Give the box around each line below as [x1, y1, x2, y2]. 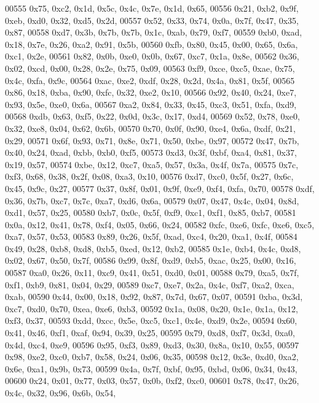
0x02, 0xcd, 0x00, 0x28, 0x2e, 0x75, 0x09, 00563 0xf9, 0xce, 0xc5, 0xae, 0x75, [5, 61, 295, 74]
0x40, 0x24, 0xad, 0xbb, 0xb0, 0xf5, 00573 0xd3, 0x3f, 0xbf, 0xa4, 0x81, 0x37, [5, 146, 297, 159]
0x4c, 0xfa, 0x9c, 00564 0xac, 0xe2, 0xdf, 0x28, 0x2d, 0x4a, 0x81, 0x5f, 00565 [5, 74, 295, 86]
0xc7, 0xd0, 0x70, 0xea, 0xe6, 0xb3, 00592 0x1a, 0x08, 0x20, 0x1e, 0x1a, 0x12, [5, 302, 298, 315]
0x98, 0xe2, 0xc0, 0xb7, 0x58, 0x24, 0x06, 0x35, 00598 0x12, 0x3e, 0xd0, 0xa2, [5, 350, 299, 363]
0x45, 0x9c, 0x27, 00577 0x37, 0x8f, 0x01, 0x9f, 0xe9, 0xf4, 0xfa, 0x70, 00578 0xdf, [5, 182, 315, 194]
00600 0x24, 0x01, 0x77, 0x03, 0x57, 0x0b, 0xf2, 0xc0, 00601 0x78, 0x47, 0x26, [5, 374, 299, 387]
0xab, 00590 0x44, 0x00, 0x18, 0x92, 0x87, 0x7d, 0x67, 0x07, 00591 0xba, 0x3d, [5, 290, 303, 303]
